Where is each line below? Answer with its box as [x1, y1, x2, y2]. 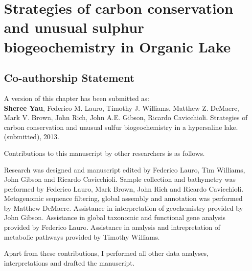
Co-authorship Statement [4, 70, 135, 85]
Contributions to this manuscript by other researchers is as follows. [4, 148, 205, 158]
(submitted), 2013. [4, 131, 59, 142]
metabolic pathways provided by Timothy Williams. [4, 231, 160, 242]
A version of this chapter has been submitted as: [4, 93, 149, 103]
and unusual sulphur [4, 17, 144, 37]
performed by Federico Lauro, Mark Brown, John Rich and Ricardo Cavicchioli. [4, 183, 244, 194]
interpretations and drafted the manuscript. [4, 257, 135, 268]
